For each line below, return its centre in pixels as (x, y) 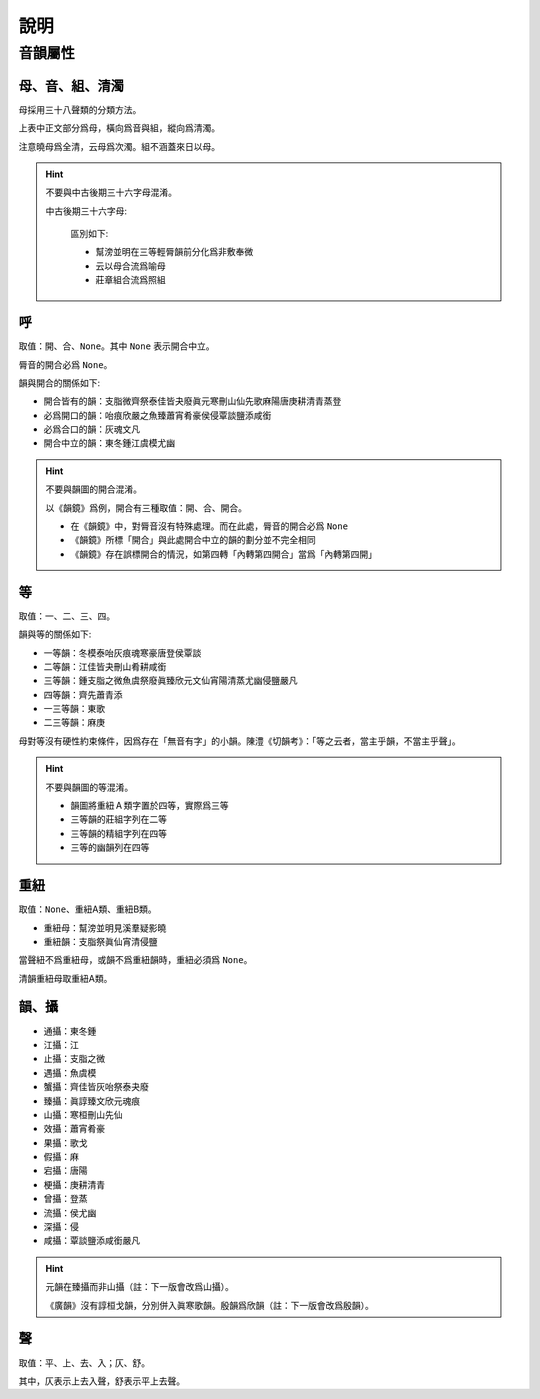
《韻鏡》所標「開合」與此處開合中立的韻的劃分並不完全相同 (193, 540)
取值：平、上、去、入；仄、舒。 (84, 1362)
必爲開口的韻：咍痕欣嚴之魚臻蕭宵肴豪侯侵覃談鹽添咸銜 (157, 415)
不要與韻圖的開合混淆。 (93, 489)
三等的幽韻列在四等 (110, 847)
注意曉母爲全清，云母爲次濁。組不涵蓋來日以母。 (119, 146)
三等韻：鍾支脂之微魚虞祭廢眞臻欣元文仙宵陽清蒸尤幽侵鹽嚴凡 (170, 681)
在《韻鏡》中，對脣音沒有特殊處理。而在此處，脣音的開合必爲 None (209, 526)
